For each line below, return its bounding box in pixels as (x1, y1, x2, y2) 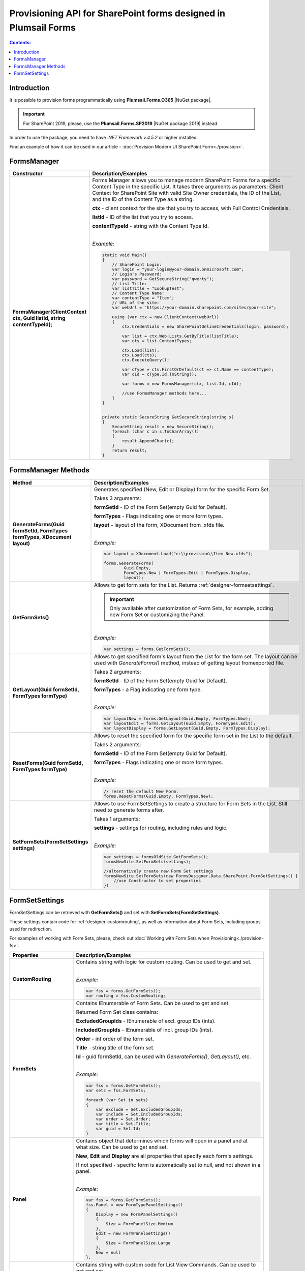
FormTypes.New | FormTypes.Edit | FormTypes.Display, (124, 570, 251, 576)
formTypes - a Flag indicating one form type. (94, 686, 202, 693)
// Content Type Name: (112, 290, 165, 296)
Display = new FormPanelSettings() (96, 1212, 178, 1217)
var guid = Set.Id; (96, 1126, 141, 1131)
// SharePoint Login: (112, 262, 162, 267)
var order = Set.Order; (96, 1116, 151, 1122)
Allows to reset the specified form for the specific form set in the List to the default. (94, 732, 293, 739)
